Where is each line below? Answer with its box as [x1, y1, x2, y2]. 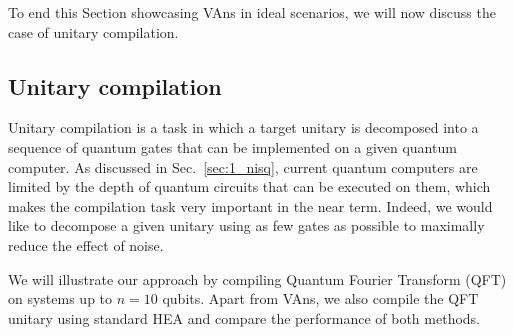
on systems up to [8, 288, 113, 309]
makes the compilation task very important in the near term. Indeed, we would [8, 195, 493, 216]
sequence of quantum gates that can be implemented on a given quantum [8, 136, 457, 157]
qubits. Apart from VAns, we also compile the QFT [162, 288, 479, 309]
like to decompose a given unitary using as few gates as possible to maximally [8, 215, 485, 236]
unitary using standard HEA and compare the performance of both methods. [8, 307, 481, 328]
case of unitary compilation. [8, 21, 179, 42]
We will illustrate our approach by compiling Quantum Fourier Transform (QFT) [8, 268, 507, 289]
